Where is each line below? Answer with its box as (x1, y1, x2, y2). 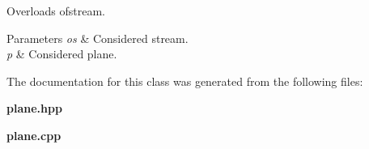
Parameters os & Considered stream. (6, 29, 189, 46)
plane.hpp (6, 100, 62, 117)
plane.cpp (6, 126, 61, 143)
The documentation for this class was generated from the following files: (6, 72, 363, 89)
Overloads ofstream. (6, 2, 105, 19)
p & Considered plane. (6, 45, 117, 62)
